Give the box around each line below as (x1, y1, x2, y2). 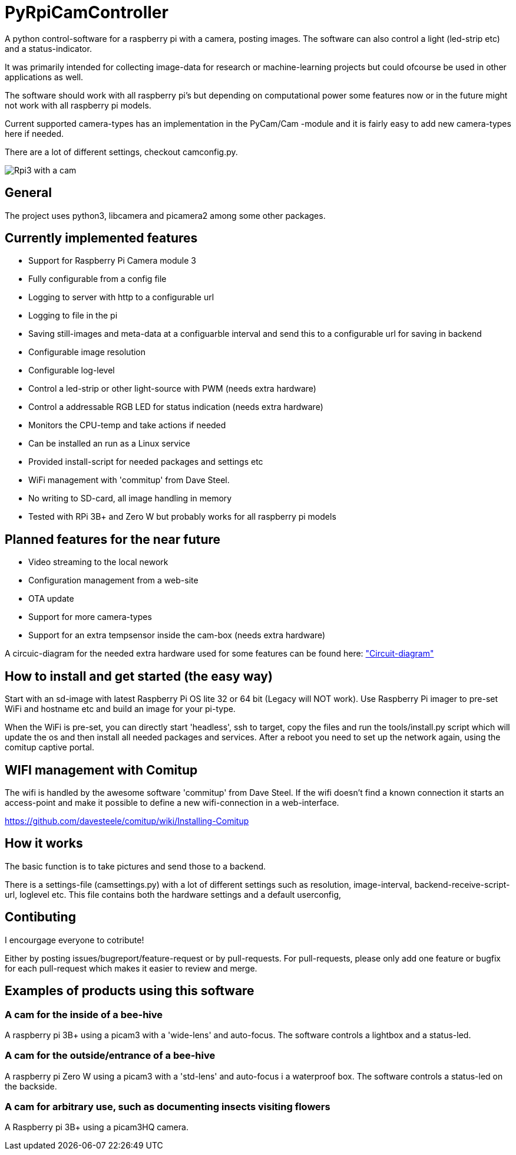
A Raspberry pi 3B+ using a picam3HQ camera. (5, 1122, 188, 1133)
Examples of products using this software (5, 983, 254, 999)
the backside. (5, 1081, 57, 1091)
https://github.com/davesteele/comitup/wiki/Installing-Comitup (5, 815, 249, 826)
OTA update (28, 593, 74, 604)
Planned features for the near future (5, 531, 221, 547)
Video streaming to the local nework (28, 557, 168, 567)
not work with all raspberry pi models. (5, 100, 151, 110)
